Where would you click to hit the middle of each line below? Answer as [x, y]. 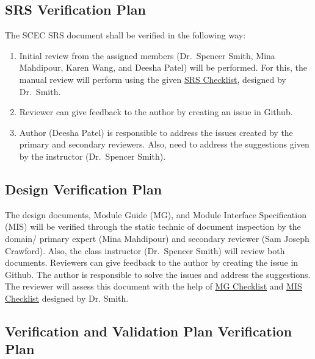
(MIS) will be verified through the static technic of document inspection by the [153, 226]
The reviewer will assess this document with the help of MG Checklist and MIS [154, 286]
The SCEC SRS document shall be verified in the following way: [125, 35]
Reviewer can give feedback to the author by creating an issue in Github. [156, 112]
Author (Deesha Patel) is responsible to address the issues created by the [156, 132]
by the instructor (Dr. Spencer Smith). [92, 156]
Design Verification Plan [84, 189]
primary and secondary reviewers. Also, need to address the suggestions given [164, 144]
